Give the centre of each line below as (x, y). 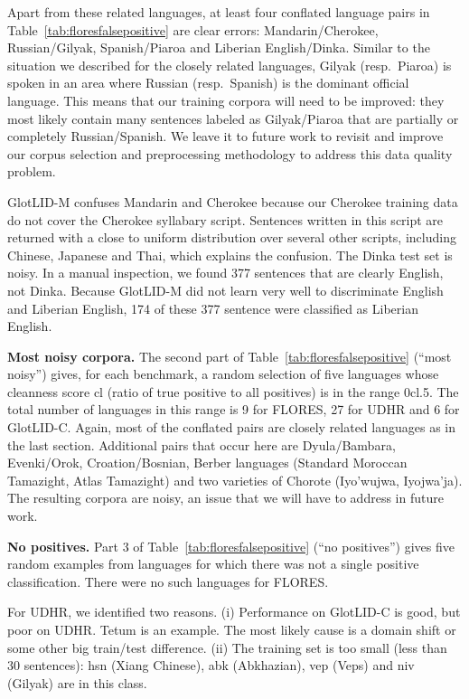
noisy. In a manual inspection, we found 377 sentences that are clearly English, (225, 273)
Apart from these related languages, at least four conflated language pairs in (219, 12)
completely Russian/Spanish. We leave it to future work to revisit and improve (225, 136)
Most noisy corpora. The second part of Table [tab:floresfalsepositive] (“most (230, 356)
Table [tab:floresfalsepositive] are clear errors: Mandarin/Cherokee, (193, 29)
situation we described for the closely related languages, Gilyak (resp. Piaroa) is (230, 65)
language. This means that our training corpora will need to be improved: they (226, 100)
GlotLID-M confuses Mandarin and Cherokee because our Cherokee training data (233, 201)
